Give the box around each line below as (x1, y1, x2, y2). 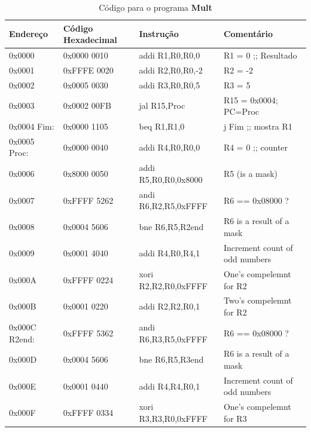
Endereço (9, 27, 48, 40)
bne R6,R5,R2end (139, 220, 204, 232)
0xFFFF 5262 (63, 194, 114, 206)
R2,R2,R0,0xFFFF (139, 279, 208, 292)
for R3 (223, 412, 247, 424)
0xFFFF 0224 (63, 273, 114, 286)
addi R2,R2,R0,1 (139, 300, 200, 312)
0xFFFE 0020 (63, 63, 114, 76)
